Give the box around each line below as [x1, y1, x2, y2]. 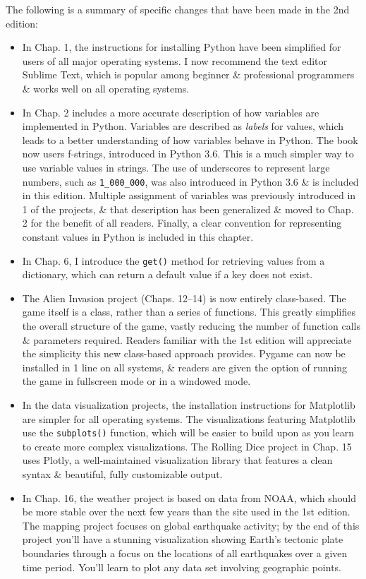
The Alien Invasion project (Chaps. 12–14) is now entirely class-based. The [22, 290, 346, 305]
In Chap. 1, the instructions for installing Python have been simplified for [22, 40, 341, 54]
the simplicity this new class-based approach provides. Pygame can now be [22, 346, 346, 361]
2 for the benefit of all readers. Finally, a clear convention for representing [22, 215, 342, 230]
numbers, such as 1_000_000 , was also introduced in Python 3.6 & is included [22, 174, 359, 189]
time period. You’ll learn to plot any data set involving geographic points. [22, 559, 342, 574]
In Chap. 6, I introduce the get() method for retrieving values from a [22, 253, 325, 268]
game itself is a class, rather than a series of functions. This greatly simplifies [22, 304, 356, 319]
